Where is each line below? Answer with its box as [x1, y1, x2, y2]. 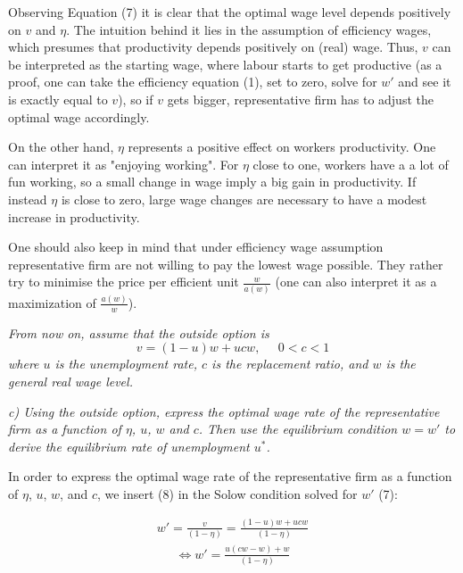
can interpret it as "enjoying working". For [8, 154, 239, 173]
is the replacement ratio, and [211, 354, 368, 373]
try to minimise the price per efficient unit [8, 272, 239, 291]
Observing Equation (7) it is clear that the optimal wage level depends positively [8, 3, 451, 21]
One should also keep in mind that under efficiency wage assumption [8, 237, 384, 256]
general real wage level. [8, 371, 133, 390]
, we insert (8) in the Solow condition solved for [96, 484, 358, 502]
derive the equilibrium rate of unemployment [8, 436, 250, 455]
